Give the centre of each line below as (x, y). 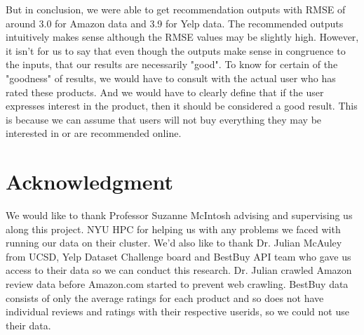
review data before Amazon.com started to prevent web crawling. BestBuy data (177, 284)
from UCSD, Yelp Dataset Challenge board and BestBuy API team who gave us (178, 256)
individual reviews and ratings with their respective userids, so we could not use (177, 311)
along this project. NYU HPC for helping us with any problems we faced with (173, 229)
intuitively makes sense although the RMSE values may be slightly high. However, (182, 37)
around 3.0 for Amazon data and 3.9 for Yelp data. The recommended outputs (175, 23)
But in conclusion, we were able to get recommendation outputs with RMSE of (176, 9)
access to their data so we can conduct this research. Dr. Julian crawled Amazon (179, 270)
